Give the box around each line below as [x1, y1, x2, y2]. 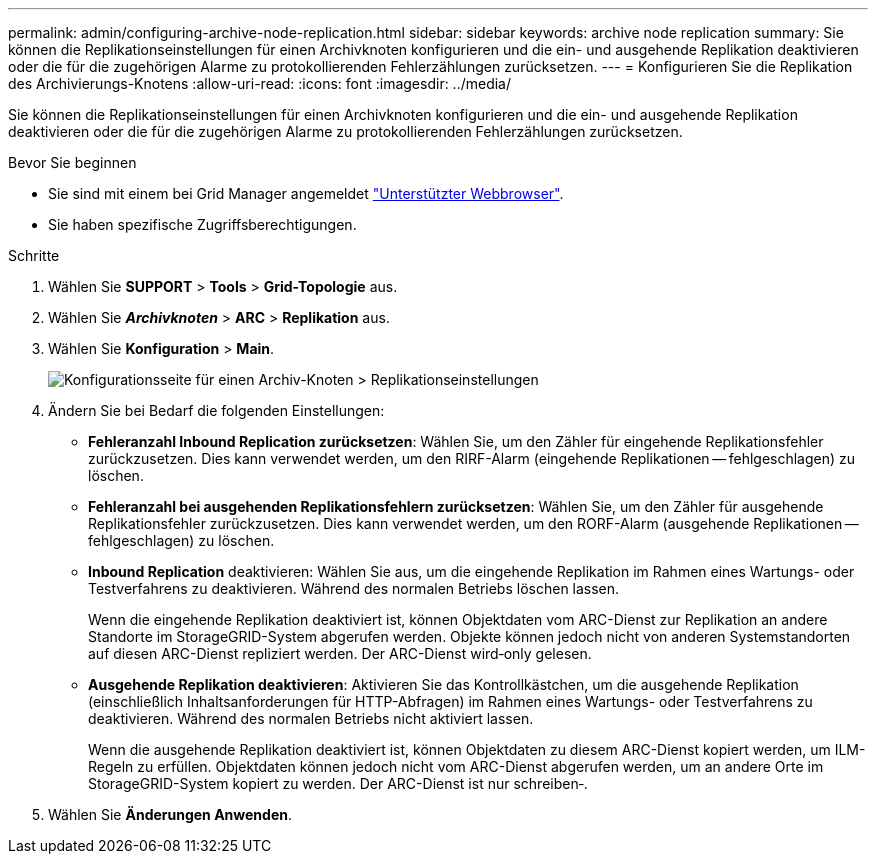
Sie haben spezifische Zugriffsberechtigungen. [48, 216, 357, 233]
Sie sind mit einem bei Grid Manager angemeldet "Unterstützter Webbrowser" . [48, 185, 564, 202]
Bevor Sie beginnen [8, 154, 137, 171]
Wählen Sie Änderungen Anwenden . [48, 806, 293, 823]
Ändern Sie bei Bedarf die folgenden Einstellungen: [48, 402, 385, 419]
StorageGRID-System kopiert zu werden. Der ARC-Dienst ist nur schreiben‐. [88, 775, 588, 792]
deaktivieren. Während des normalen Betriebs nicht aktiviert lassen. [88, 710, 534, 727]
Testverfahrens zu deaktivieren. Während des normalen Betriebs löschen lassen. [88, 580, 620, 597]
